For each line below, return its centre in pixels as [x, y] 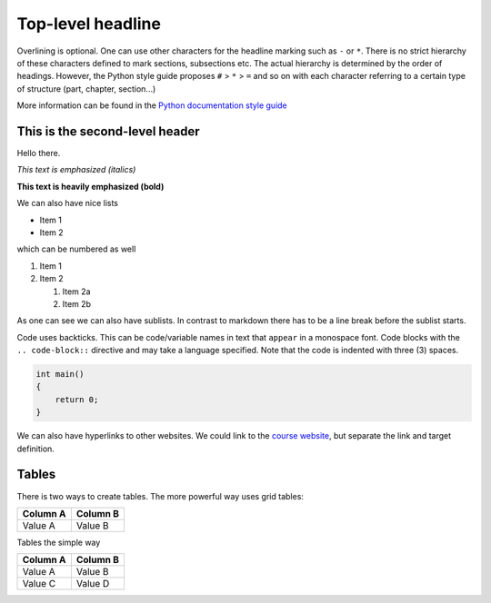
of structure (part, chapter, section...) [86, 89]
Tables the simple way [59, 542]
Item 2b [76, 303]
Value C [39, 584]
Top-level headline [89, 24]
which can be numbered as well [76, 249]
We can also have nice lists [67, 203]
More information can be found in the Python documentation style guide [152, 105]
